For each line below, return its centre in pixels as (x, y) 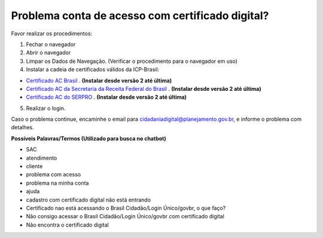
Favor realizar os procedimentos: (52, 33)
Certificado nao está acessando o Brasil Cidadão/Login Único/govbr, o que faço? (126, 208)
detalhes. (22, 127)
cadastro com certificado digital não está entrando (89, 200)
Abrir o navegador (48, 53)
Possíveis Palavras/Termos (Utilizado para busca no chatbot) (89, 138)
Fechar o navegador (51, 44)
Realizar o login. (46, 108)
